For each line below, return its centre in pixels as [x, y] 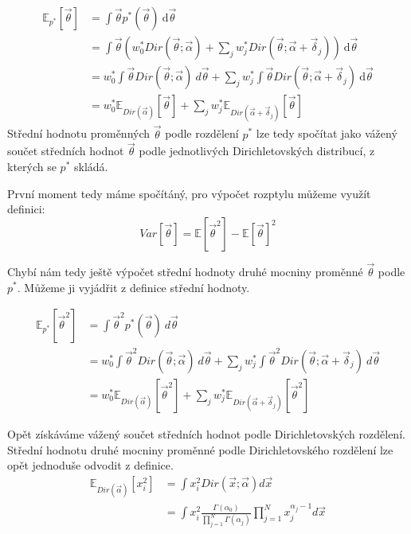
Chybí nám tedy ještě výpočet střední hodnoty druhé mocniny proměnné [185, 271]
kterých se [32, 166]
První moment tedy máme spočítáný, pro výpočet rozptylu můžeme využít [189, 193]
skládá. [91, 166]
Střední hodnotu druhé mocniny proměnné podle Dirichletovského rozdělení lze [200, 449]
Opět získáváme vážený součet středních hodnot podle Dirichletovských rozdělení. [206, 433]
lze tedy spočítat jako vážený [327, 133]
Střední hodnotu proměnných [79, 133]
